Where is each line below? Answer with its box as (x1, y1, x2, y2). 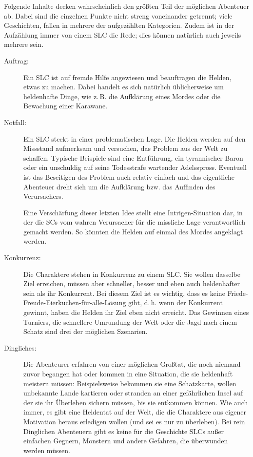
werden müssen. (23, 445, 70, 455)
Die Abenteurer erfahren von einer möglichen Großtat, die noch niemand (23, 359, 241, 369)
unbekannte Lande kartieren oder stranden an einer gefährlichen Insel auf (23, 388, 243, 398)
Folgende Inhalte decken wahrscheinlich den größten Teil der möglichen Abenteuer (4, 1, 249, 11)
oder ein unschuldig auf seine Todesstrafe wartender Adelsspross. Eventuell (23, 162, 247, 172)
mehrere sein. (4, 39, 44, 49)
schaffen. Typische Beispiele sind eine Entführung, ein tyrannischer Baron (23, 152, 243, 163)
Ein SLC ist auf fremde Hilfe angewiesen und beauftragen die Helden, (23, 72, 232, 82)
